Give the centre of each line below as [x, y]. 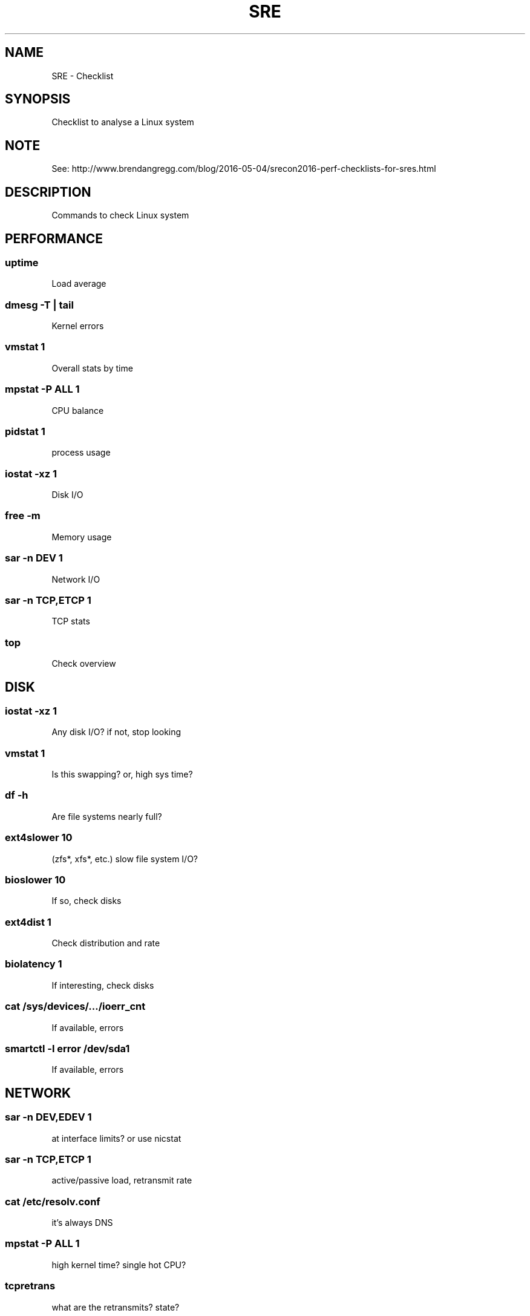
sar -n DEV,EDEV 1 [48, 1117]
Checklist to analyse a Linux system [123, 122]
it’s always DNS [82, 1223]
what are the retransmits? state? [116, 1307]
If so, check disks [87, 901]
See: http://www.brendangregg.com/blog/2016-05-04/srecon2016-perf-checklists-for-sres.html [244, 169]
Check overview [84, 664]
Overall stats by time [92, 368]
